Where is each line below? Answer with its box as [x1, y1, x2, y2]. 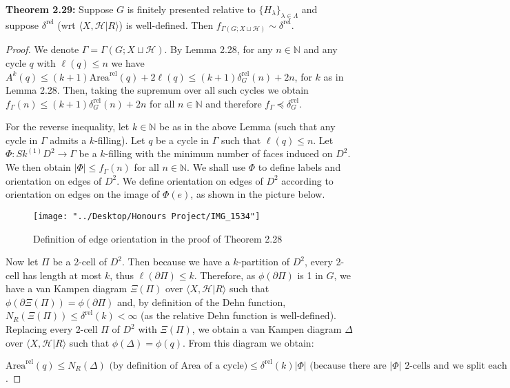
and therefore [205, 96, 262, 110]
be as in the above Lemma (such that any [159, 119, 336, 134]
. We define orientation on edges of [116, 173, 263, 187]
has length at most [22, 267, 102, 282]
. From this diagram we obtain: [183, 335, 314, 349]
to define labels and [258, 160, 341, 174]
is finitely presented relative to [127, 2, 256, 16]
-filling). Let [94, 132, 145, 147]
